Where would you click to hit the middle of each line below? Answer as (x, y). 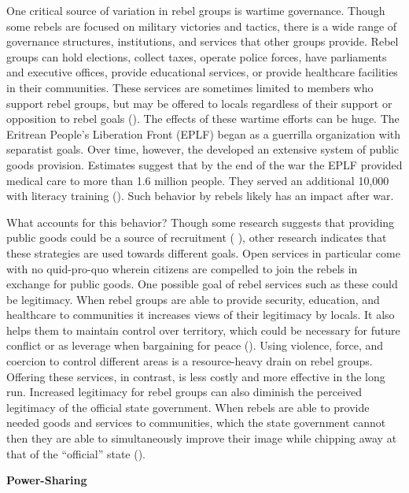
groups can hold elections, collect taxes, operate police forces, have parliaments (197, 56)
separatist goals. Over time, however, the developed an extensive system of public (203, 149)
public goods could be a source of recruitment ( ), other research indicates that (197, 237)
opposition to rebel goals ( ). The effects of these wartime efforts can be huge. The (203, 119)
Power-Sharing (47, 480)
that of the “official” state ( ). (76, 453)
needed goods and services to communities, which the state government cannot (196, 423)
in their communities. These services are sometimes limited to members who (190, 87)
